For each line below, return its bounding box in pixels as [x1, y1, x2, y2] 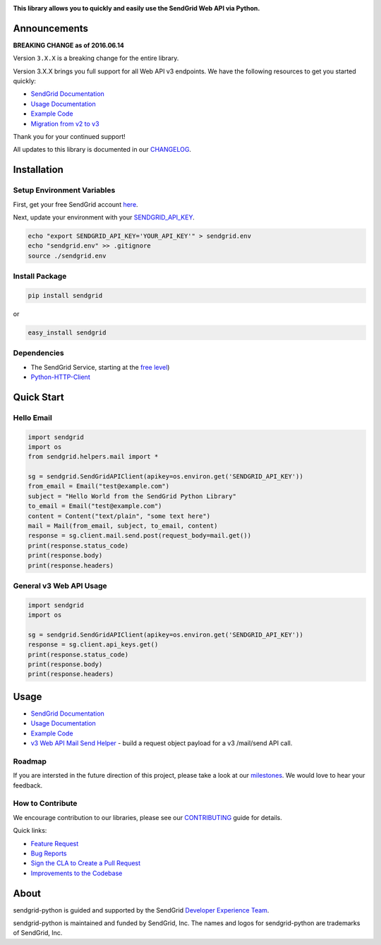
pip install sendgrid [28, 291, 103, 299]
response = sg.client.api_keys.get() [28, 641, 159, 649]
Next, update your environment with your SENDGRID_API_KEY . [13, 212, 195, 222]
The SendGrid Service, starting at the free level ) [30, 363, 170, 371]
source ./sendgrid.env [28, 251, 107, 260]
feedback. [13, 781, 42, 790]
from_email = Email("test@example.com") [28, 482, 169, 490]
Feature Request [30, 839, 79, 848]
